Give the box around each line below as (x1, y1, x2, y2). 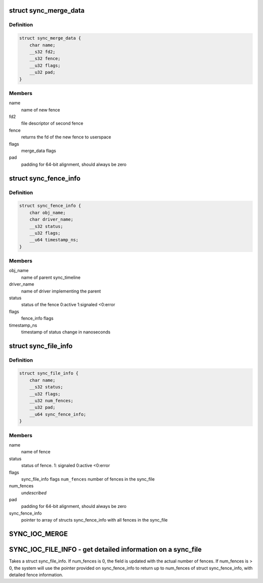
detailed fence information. (9, 572, 63, 578)
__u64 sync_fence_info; (29, 411, 86, 417)
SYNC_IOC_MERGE (9, 530, 68, 538)
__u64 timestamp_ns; (29, 237, 79, 243)
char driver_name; (29, 217, 74, 222)
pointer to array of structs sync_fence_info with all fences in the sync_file (21, 517, 168, 523)
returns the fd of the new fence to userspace (21, 134, 112, 140)
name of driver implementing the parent (21, 288, 101, 294)
